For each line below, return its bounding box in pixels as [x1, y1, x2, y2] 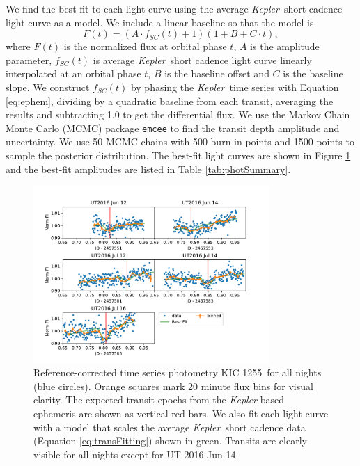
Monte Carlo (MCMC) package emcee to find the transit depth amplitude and [6, 120, 340, 135]
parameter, [6, 52, 52, 67]
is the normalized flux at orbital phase [63, 39, 227, 54]
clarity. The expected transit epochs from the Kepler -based [33, 392, 284, 407]
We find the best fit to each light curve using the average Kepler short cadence [6, 1, 343, 15]
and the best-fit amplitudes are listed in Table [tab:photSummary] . [6, 161, 291, 176]
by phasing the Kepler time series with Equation [130, 79, 339, 94]
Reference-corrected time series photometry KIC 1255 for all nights [33, 365, 322, 380]
